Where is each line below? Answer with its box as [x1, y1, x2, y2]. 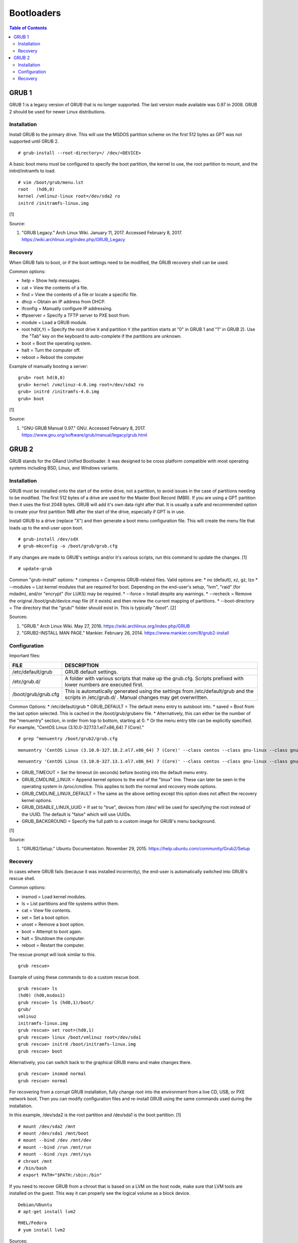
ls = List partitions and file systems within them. [21, 900, 119, 907]
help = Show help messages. [21, 277, 81, 283]
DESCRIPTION [65, 662, 99, 669]
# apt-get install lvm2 [18, 1209, 76, 1214]
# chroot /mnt [18, 1158, 52, 1164]
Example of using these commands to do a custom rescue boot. [9, 974, 140, 980]
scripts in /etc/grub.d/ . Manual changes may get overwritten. [65, 694, 209, 701]
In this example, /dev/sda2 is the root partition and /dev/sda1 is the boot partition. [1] [9, 1112, 181, 1118]
